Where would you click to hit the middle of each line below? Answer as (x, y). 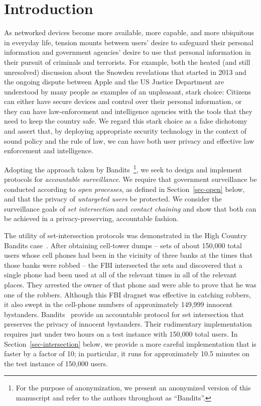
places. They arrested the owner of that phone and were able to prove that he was (130, 285)
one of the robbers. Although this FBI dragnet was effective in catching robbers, (127, 294)
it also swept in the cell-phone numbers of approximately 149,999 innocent (118, 304)
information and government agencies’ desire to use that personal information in (127, 52)
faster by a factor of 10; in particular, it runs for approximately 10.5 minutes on (127, 353)
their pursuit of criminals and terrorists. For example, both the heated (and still (127, 62)
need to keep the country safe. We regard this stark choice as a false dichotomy (126, 121)
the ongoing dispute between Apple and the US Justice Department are (114, 82)
